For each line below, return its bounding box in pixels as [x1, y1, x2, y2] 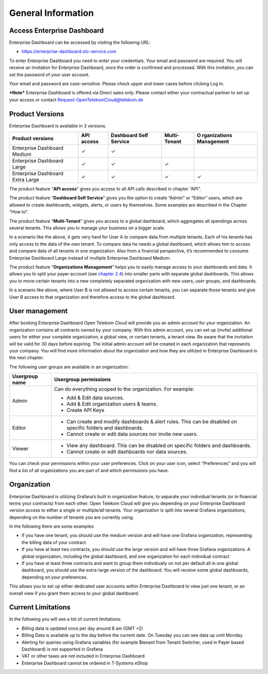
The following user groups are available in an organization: [9, 364, 129, 370]
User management [9, 307, 68, 315]
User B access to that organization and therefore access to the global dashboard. [9, 294, 176, 300]
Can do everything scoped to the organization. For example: [54, 386, 195, 393]
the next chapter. [9, 355, 44, 361]
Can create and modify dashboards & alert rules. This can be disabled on [66, 418, 237, 425]
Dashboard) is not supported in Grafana [21, 646, 103, 652]
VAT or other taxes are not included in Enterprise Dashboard [21, 653, 145, 659]
